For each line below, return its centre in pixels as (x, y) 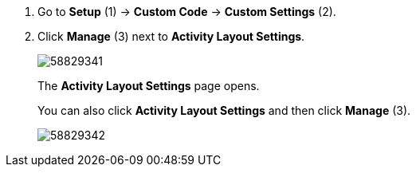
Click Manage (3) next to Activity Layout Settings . (171, 36)
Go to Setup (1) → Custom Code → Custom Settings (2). (187, 12)
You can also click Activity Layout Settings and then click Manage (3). (224, 110)
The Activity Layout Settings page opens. (149, 86)
